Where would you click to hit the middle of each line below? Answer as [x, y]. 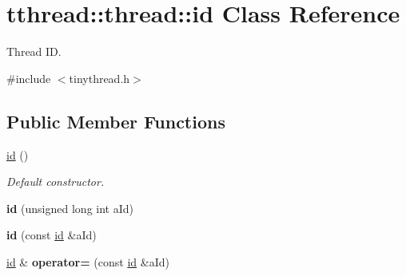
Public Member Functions [116, 121]
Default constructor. [56, 181]
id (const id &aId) [52, 235]
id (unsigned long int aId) [70, 208]
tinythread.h [100, 78]
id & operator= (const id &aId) [88, 261]
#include [29, 78]
